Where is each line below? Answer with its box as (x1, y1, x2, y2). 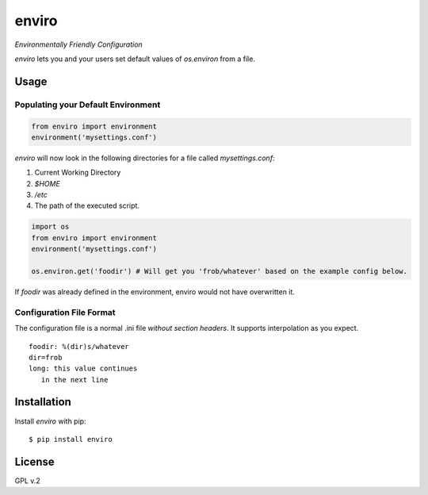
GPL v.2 (14, 476, 41, 485)
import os (31, 222, 70, 232)
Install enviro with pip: (14, 416, 86, 426)
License (14, 455, 55, 468)
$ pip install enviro (29, 435, 113, 443)
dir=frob (29, 353, 63, 362)
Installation (14, 395, 71, 409)
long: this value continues (29, 364, 138, 373)
